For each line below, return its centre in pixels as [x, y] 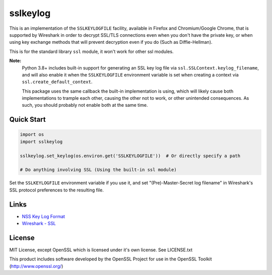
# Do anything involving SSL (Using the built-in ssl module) [98, 170]
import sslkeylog [41, 142]
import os [32, 134]
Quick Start [27, 120]
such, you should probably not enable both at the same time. [85, 105]
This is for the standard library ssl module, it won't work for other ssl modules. [91, 51]
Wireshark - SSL [39, 224]
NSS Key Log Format [44, 216]
